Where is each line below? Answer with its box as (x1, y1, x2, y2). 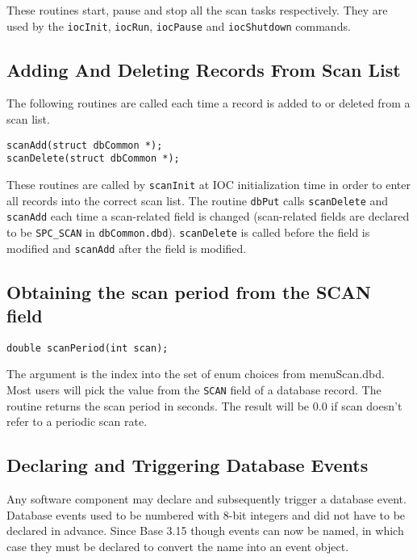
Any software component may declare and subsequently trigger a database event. (6, 491, 407, 507)
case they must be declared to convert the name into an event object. (6, 537, 349, 554)
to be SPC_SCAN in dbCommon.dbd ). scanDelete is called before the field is (6, 223, 370, 240)
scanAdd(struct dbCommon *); (6, 139, 163, 151)
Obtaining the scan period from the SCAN (6, 279, 371, 304)
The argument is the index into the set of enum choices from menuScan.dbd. (6, 365, 385, 382)
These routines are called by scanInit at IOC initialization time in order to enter (6, 175, 411, 192)
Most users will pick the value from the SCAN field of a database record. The (6, 381, 382, 398)
